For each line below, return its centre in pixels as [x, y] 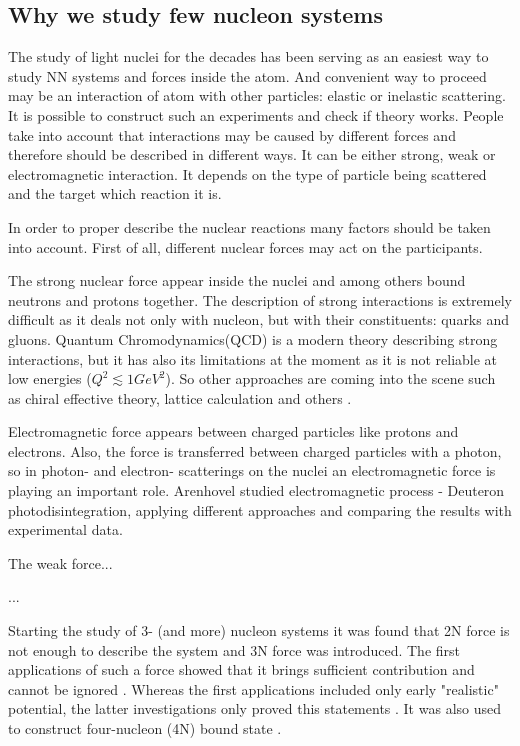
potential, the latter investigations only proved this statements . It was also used [254, 708]
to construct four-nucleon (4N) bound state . [145, 728]
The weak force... [60, 562]
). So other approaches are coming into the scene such [330, 378]
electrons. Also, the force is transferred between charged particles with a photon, [255, 450]
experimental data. [65, 529]
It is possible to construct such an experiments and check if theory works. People [256, 114]
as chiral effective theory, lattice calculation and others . [180, 397]
